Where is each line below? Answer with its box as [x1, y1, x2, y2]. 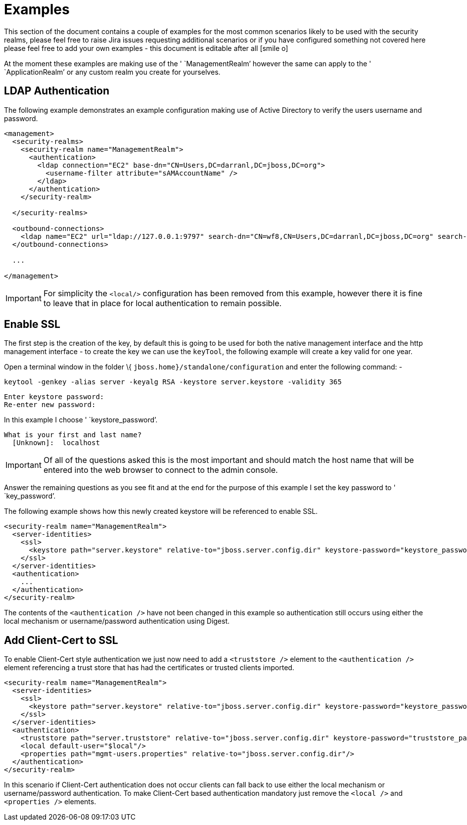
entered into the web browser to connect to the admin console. [43, 465, 278, 475]
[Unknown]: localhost [12, 439, 100, 447]
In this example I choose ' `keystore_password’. [4, 415, 158, 424]
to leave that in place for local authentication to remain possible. [43, 298, 282, 308]
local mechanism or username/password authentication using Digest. [4, 617, 230, 626]
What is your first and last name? [4, 431, 142, 439]
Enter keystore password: [4, 393, 104, 401]
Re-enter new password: [4, 401, 96, 409]
